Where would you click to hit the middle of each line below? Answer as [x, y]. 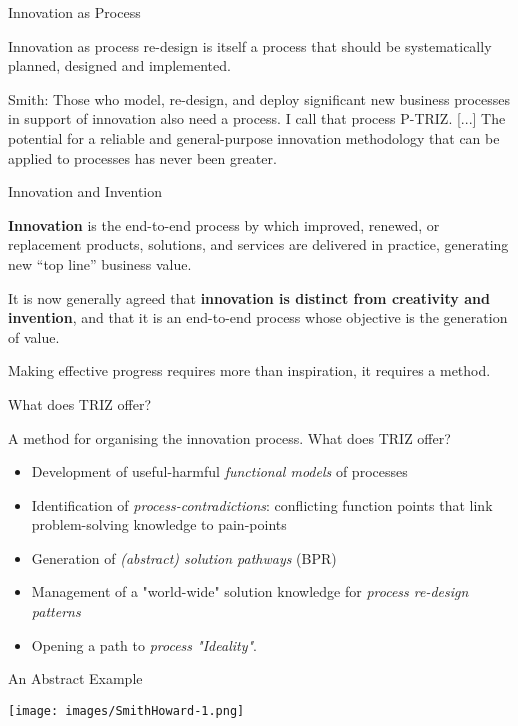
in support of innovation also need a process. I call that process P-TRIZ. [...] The [257, 118]
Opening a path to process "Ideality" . [144, 644]
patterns [56, 611]
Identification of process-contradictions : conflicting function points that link [262, 504]
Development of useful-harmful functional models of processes [219, 471]
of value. [34, 336]
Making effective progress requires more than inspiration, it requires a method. [249, 370]
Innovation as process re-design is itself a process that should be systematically [250, 45]
